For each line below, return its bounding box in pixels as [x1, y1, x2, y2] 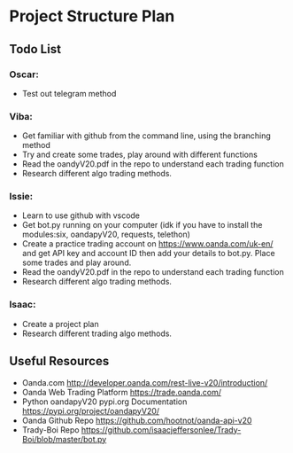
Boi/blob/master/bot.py [21, 433, 107, 444]
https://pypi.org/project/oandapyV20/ [21, 405, 160, 416]
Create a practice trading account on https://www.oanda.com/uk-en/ [21, 238, 274, 249]
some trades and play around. [21, 257, 132, 268]
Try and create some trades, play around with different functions [21, 149, 258, 160]
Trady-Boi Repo [21, 424, 80, 435]
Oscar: [9, 68, 40, 81]
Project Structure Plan [9, 6, 175, 27]
